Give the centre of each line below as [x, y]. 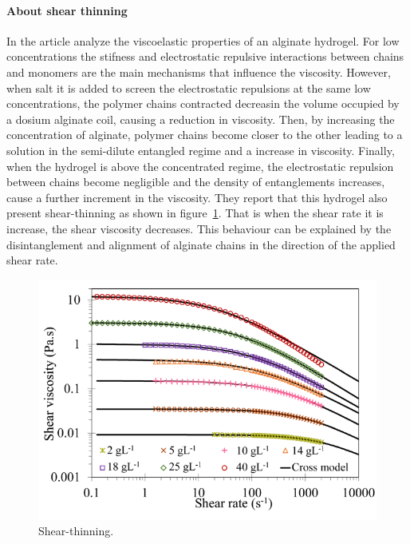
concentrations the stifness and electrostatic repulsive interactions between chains [205, 56]
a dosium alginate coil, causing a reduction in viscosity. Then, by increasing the [201, 119]
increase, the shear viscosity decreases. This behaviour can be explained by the [199, 228]
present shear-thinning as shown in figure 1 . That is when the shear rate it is [195, 213]
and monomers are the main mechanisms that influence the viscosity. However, [199, 71]
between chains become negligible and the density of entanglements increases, [196, 182]
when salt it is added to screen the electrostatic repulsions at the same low [189, 87]
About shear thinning [67, 10]
